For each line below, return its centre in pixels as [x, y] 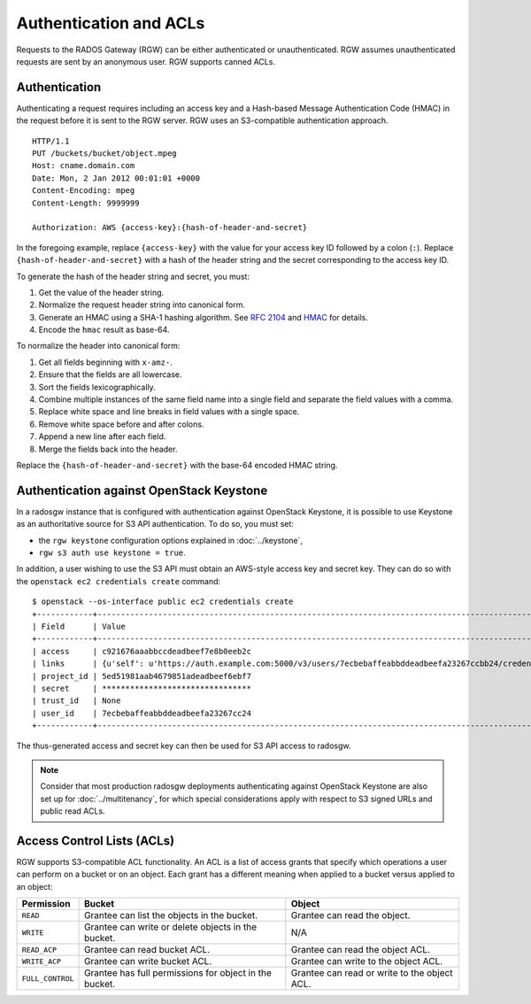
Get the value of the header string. [101, 292]
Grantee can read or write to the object [372, 973]
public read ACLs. [73, 811]
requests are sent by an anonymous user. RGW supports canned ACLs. [146, 61]
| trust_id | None [77, 701]
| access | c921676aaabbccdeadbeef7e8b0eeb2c [142, 651]
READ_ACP [39, 950]
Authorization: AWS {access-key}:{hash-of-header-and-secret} [170, 228]
